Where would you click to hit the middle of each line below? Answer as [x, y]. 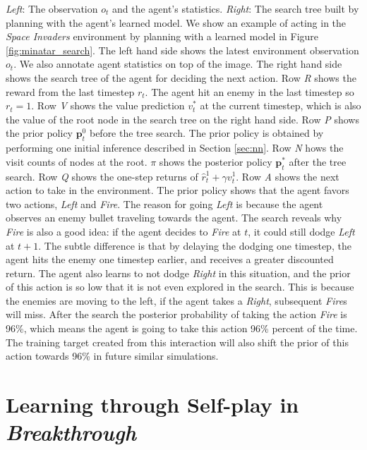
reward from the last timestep [70, 91]
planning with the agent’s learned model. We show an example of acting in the [176, 22]
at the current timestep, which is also [281, 105]
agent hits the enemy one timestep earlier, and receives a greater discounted [170, 259]
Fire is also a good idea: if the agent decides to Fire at [124, 231]
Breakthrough [71, 432]
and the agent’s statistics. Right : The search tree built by [235, 8]
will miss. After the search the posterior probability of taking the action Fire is [176, 314]
